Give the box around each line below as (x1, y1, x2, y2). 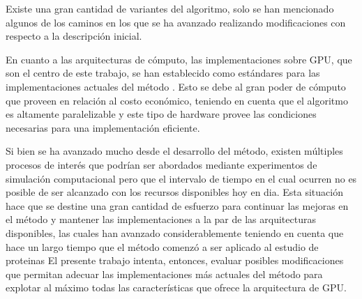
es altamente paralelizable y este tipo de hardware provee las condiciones (6, 107, 317, 121)
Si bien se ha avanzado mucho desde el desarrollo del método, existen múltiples (6, 144, 343, 158)
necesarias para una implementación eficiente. (6, 120, 200, 135)
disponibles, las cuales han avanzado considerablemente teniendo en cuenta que (6, 225, 344, 240)
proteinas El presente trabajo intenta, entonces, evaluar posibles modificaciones (6, 253, 344, 268)
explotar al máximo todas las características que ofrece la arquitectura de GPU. (6, 280, 347, 295)
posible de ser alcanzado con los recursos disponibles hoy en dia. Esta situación (6, 185, 343, 199)
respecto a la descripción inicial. (6, 29, 142, 43)
